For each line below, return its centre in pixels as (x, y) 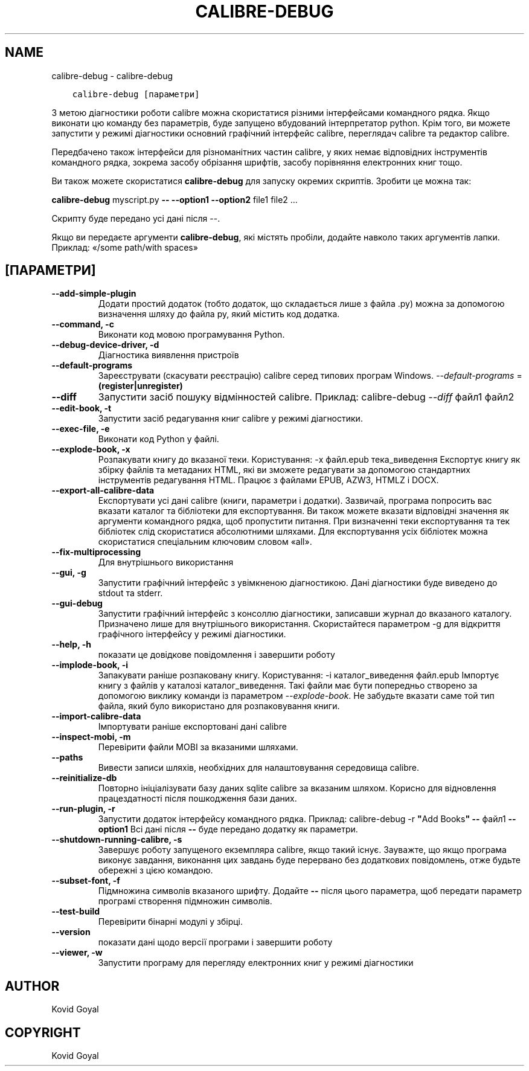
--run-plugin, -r (83, 809)
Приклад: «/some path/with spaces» (125, 247)
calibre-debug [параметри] (136, 94)
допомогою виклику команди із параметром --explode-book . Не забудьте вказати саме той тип (296, 696)
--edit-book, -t (82, 408)
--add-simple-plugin (94, 294)
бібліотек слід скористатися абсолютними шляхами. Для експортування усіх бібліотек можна (293, 532)
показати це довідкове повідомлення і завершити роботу (216, 655)
